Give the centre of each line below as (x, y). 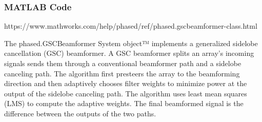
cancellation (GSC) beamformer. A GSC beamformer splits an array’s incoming (129, 53)
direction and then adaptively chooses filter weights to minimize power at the (126, 83)
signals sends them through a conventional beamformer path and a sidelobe (123, 63)
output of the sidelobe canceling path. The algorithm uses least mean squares (126, 93)
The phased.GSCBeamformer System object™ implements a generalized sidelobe (131, 43)
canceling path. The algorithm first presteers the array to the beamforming (122, 73)
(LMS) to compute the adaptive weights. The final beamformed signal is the (124, 103)
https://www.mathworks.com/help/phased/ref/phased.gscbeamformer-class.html (131, 26)
